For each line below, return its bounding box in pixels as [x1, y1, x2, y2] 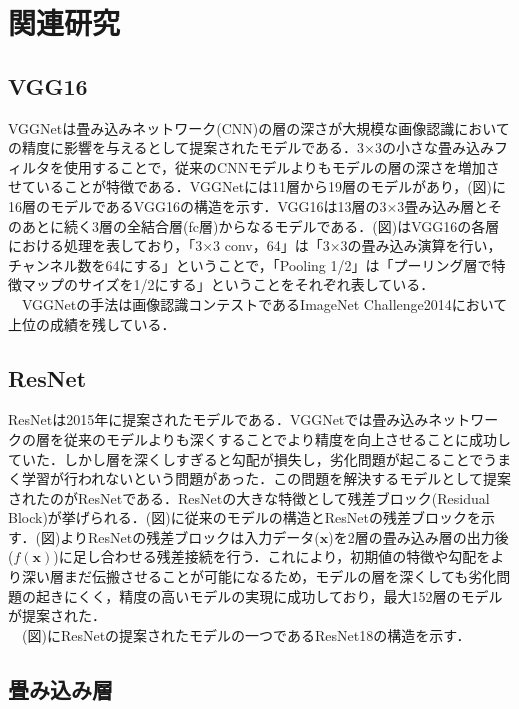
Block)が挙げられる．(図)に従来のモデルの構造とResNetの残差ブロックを [8, 507, 481, 528]
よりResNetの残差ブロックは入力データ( [60, 526, 320, 547]
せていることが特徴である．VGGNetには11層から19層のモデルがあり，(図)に [8, 176, 507, 197]
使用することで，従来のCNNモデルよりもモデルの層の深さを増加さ [63, 156, 500, 177]
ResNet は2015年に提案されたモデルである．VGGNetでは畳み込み [8, 409, 429, 430]
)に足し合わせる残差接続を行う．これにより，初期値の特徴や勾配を [53, 546, 491, 567]
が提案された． [8, 605, 106, 626]
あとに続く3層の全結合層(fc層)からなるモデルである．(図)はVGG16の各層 [21, 215, 500, 236]
